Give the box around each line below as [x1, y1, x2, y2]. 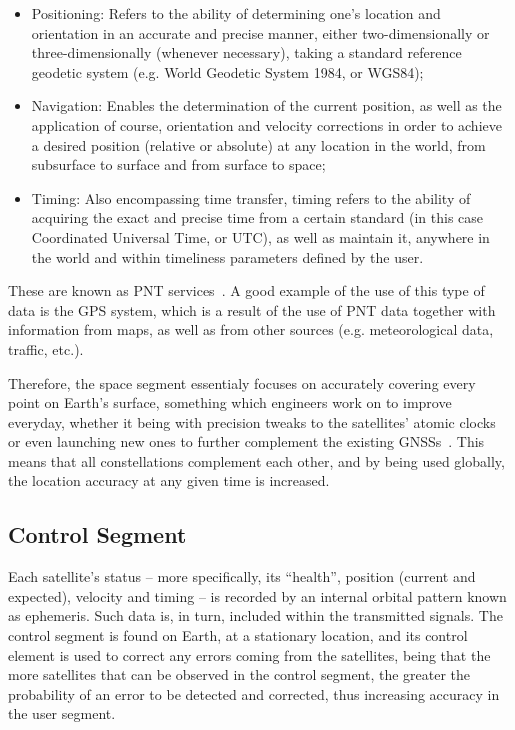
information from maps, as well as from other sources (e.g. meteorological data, [8, 319, 494, 340]
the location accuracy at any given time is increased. [8, 470, 330, 491]
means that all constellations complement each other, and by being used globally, [8, 450, 505, 471]
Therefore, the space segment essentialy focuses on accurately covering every [8, 372, 476, 393]
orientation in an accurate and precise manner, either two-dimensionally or [31, 22, 490, 43]
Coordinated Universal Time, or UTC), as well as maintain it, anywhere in [31, 226, 490, 247]
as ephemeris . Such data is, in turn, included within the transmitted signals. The [8, 605, 503, 626]
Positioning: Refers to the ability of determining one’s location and [31, 3, 441, 23]
